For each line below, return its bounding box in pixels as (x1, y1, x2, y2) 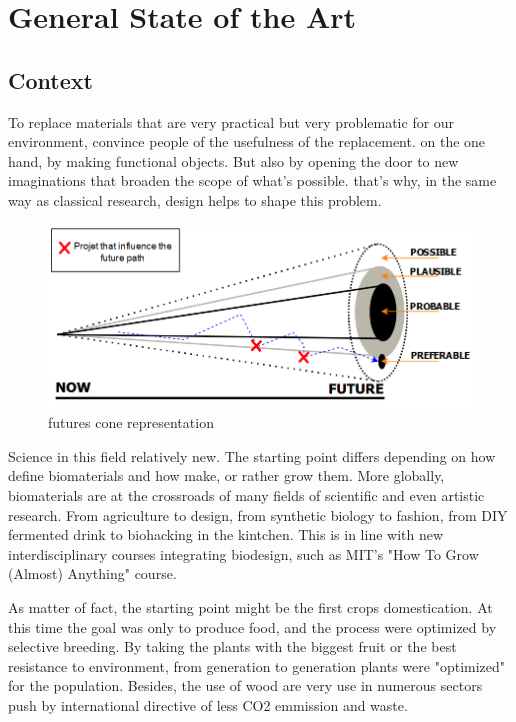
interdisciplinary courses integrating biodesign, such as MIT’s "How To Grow (8, 543, 479, 564)
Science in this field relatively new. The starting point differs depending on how (8, 445, 496, 466)
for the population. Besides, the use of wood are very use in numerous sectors (8, 675, 483, 696)
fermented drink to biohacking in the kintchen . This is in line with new (8, 524, 444, 545)
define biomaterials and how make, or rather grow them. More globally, (8, 465, 445, 486)
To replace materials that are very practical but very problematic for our (8, 111, 455, 132)
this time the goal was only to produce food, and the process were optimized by (8, 616, 497, 637)
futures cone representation (48, 412, 214, 433)
